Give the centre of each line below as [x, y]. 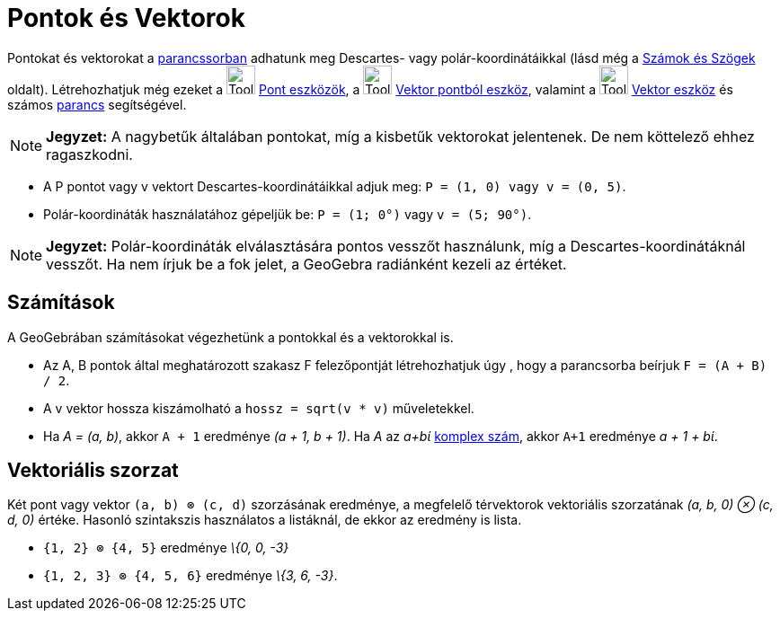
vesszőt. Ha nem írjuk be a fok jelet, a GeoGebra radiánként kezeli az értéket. [306, 264]
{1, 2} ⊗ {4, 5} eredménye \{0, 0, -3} [166, 548]
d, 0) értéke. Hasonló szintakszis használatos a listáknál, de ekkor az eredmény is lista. [265, 520]
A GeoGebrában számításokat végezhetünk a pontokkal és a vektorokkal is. [230, 337]
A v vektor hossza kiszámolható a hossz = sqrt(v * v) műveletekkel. [259, 408]
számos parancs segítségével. [97, 104]
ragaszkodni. [89, 154]
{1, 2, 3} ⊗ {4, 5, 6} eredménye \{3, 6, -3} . [191, 576]
